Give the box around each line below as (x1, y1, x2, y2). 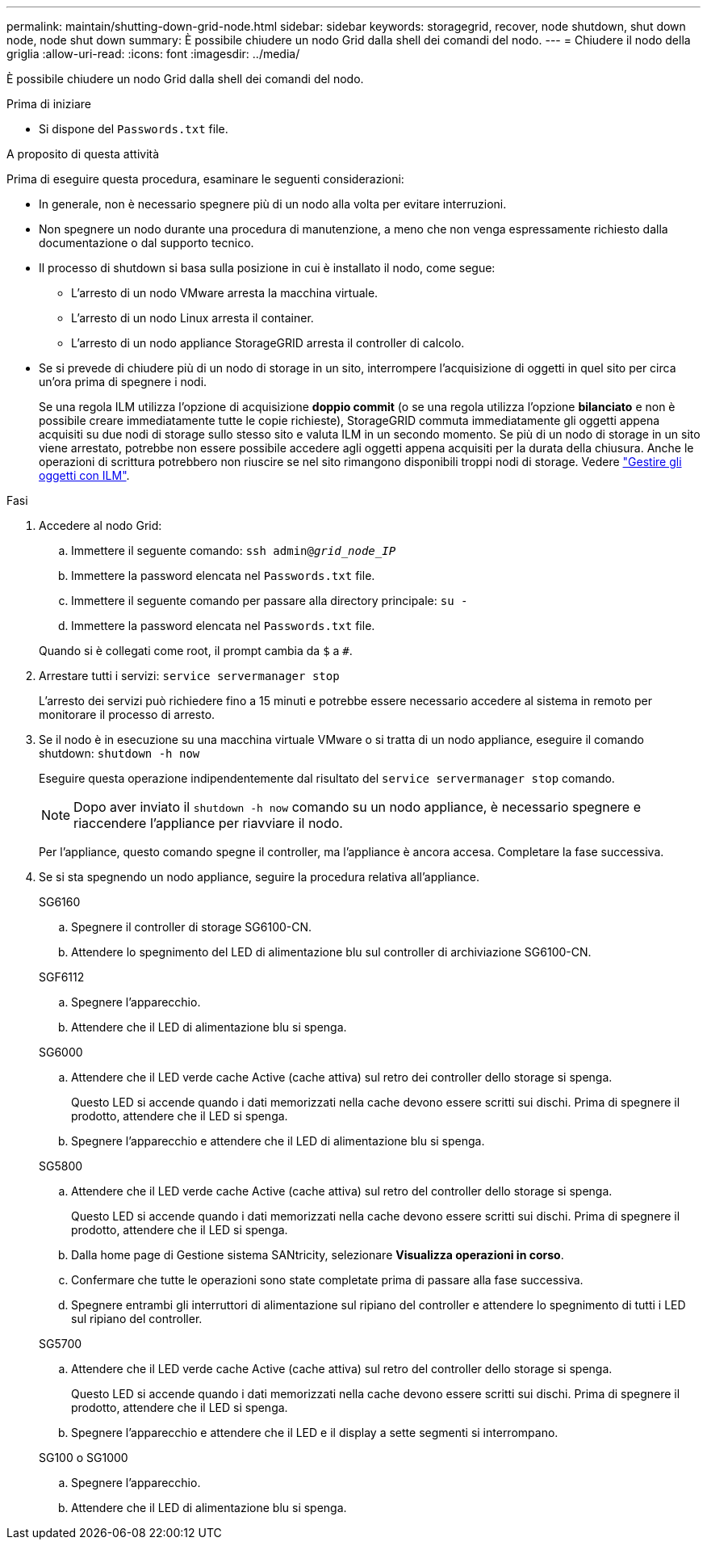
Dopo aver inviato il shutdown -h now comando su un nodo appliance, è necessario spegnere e (73, 799, 642, 815)
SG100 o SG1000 (39, 1451, 128, 1464)
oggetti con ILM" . (39, 468, 130, 482)
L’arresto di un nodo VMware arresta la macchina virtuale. (71, 286, 379, 300)
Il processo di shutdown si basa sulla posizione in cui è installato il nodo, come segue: (39, 261, 496, 275)
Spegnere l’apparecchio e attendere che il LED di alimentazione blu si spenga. (71, 1134, 485, 1148)
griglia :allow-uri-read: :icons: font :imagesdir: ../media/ (6, 47, 300, 61)
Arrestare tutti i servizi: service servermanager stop (39, 669, 340, 683)
